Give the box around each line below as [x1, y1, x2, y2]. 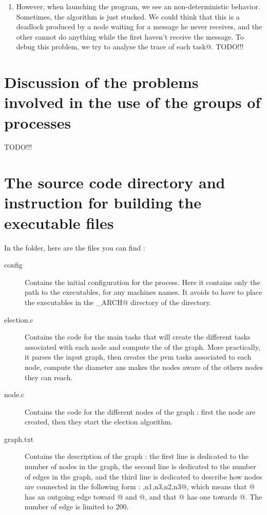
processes [4, 112, 71, 133]
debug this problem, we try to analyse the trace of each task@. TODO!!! [16, 41, 244, 52]
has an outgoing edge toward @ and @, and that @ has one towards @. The [25, 491, 262, 502]
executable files [4, 212, 114, 233]
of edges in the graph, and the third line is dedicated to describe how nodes [25, 471, 262, 482]
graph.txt [4, 433, 34, 444]
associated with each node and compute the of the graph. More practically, [25, 341, 260, 352]
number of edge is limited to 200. [25, 501, 129, 512]
